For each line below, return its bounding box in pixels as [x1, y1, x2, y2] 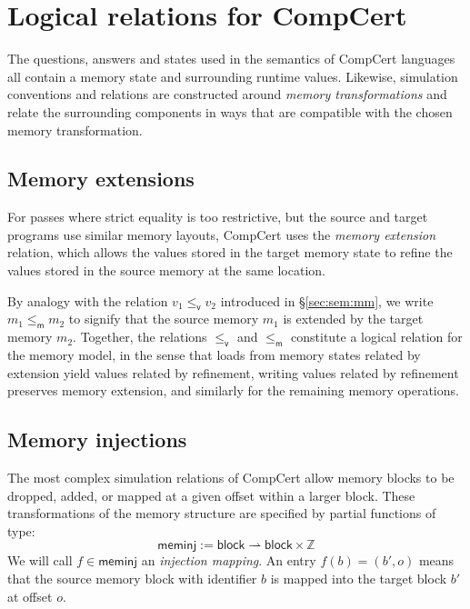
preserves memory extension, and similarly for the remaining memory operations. [7, 381, 459, 400]
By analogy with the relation [7, 291, 168, 310]
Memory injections [7, 425, 187, 454]
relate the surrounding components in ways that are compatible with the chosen [7, 102, 453, 121]
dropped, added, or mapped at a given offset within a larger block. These [7, 485, 415, 504]
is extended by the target [283, 309, 424, 328]
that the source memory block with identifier [7, 569, 257, 588]
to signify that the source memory [68, 309, 259, 328]
